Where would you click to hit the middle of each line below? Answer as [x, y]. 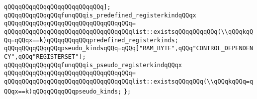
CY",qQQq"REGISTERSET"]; [45, 56]
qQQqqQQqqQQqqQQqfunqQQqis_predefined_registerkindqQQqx [100, 15]
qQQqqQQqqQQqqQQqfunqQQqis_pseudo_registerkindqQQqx [93, 65]
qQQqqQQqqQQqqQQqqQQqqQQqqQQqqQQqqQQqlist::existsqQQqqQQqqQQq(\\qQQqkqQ [129, 32]
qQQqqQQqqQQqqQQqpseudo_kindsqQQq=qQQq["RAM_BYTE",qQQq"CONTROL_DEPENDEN [129, 49]
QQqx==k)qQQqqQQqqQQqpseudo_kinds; [63, 91]
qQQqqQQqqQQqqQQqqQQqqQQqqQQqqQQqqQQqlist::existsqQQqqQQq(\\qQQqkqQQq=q [129, 81]
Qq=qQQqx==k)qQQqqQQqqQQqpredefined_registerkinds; [91, 40]
